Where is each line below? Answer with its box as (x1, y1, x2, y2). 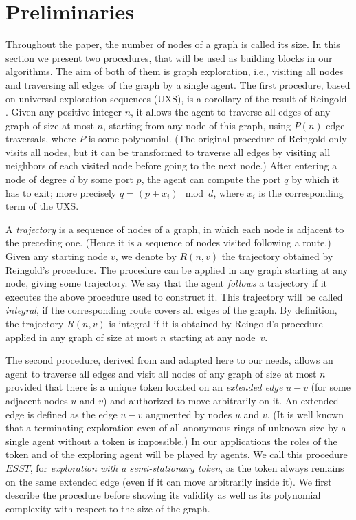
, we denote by (115, 249, 177, 263)
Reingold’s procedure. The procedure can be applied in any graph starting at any (5, 262, 348, 277)
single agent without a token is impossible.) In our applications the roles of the (5, 433, 337, 448)
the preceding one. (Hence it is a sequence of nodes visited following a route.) (5, 235, 331, 250)
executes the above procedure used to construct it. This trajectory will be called (5, 289, 343, 303)
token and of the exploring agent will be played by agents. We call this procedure (5, 447, 348, 462)
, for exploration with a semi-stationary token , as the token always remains (30, 460, 344, 475)
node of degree (5, 172, 67, 186)
